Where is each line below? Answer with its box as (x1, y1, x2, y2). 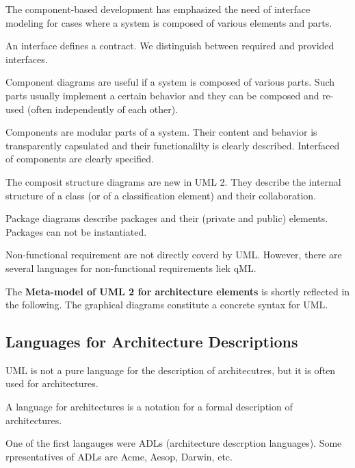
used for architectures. (5, 376, 98, 391)
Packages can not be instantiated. (5, 224, 147, 238)
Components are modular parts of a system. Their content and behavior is (5, 125, 317, 139)
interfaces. (5, 51, 48, 66)
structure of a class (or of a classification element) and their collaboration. (5, 188, 317, 202)
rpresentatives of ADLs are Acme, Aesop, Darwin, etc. (5, 449, 233, 463)
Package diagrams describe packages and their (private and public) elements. (5, 211, 328, 225)
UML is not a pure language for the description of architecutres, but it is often (5, 362, 336, 377)
